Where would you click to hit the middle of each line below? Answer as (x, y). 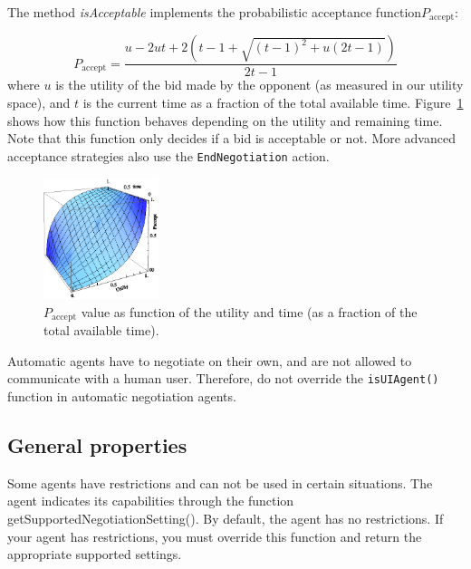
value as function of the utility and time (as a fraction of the (249, 311)
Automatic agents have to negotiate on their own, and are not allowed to (210, 360)
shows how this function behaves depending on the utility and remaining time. (225, 120)
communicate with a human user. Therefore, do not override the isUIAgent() (223, 378)
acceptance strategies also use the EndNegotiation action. (168, 155)
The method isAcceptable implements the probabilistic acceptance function (215, 12)
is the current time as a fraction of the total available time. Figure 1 (273, 103)
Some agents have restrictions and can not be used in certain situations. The (220, 482)
